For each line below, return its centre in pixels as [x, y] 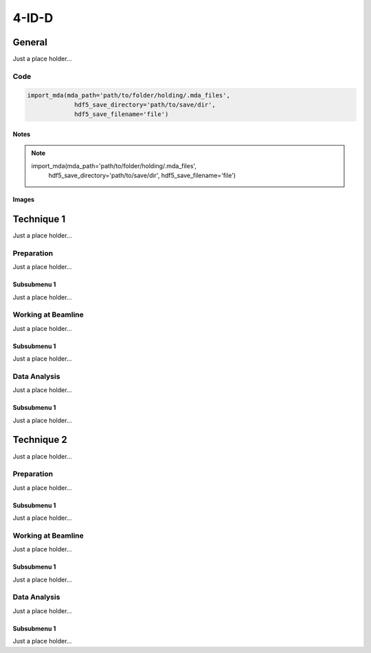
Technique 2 [40, 440]
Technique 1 [39, 219]
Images [23, 200]
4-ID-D [33, 18]
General [30, 42]
